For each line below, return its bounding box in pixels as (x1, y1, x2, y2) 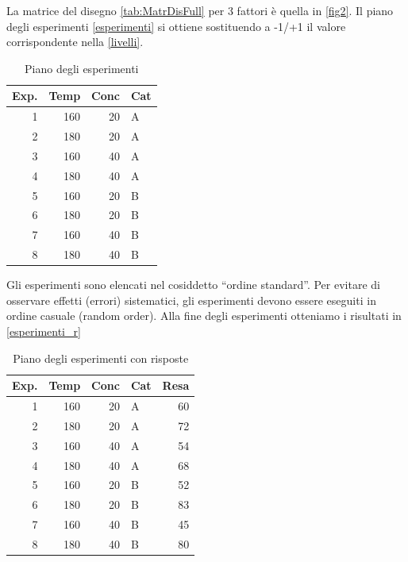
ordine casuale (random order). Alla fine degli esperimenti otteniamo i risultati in (6, 307, 402, 324)
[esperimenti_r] (6, 323, 81, 339)
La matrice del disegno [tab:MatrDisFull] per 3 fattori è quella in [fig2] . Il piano (6, 2, 394, 18)
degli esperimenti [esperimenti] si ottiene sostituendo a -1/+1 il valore (6, 17, 346, 34)
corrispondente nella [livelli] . (6, 33, 144, 50)
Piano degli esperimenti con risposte (13, 349, 189, 366)
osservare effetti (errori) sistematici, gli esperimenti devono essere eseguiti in (6, 291, 376, 308)
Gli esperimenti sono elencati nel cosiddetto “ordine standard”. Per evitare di (6, 276, 380, 293)
